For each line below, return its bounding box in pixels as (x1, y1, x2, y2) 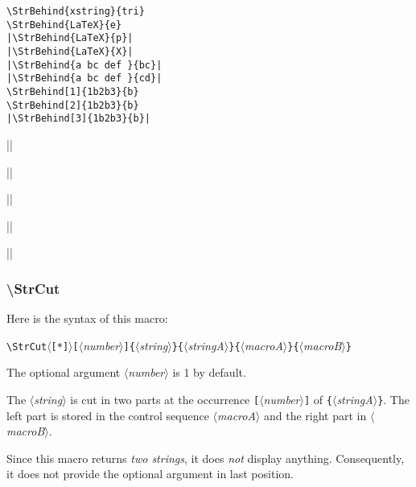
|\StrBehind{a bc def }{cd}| (6, 72, 163, 85)
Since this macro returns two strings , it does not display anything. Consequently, (6, 449, 405, 466)
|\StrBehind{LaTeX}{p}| (6, 32, 134, 44)
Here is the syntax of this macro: (6, 310, 168, 327)
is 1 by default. (172, 364, 246, 381)
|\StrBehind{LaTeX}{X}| (6, 45, 134, 57)
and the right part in (263, 407, 367, 423)
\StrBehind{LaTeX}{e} (6, 19, 122, 31)
